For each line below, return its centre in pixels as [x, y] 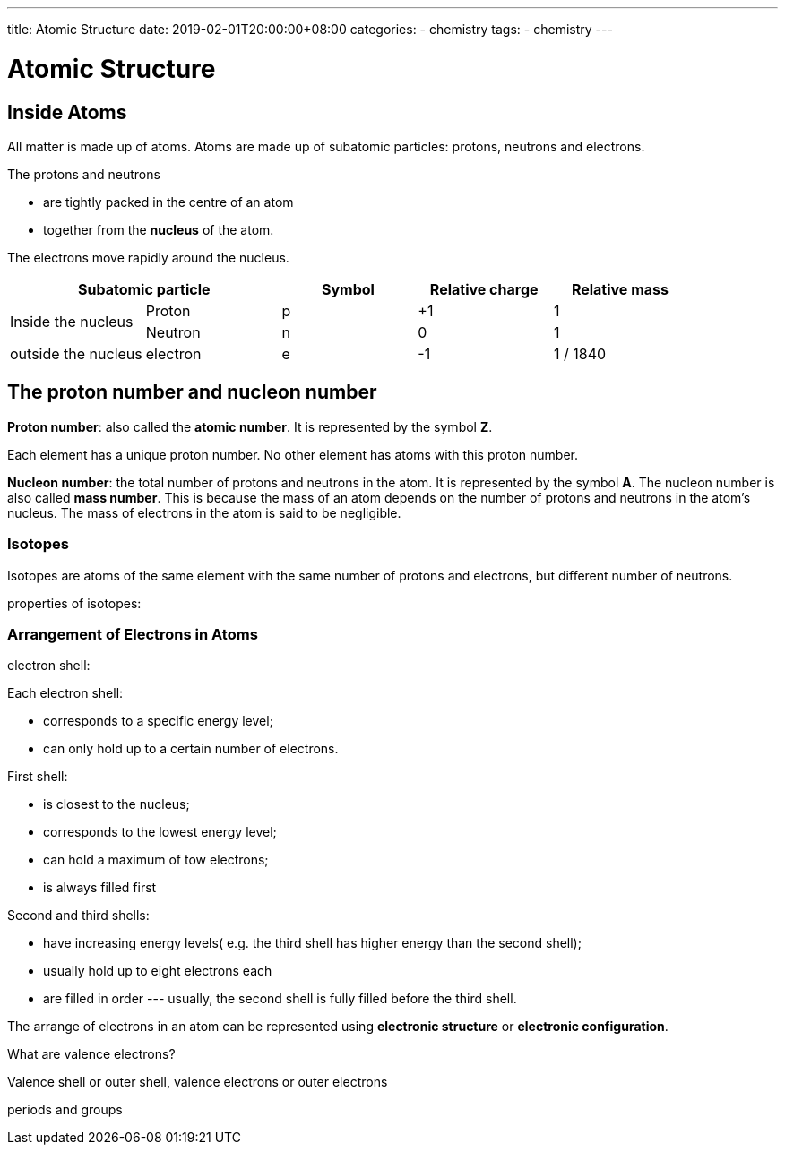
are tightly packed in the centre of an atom [168, 202]
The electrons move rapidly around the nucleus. [148, 257]
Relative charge [484, 289]
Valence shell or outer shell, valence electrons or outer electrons [198, 1082]
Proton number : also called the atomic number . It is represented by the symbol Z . [250, 426]
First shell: [38, 777]
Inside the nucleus [72, 321]
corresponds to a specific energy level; [158, 721]
